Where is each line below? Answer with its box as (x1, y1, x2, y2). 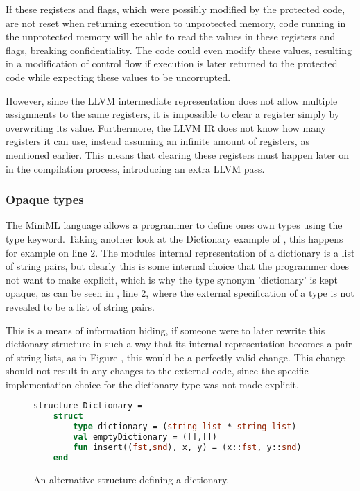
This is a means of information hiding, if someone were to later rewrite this (6, 322, 325, 337)
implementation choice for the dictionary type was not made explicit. (6, 377, 299, 391)
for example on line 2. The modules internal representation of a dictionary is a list (6, 245, 355, 259)
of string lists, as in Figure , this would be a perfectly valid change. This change (6, 350, 345, 364)
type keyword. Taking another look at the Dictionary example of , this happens (6, 231, 343, 245)
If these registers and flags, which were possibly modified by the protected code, (6, 2, 345, 16)
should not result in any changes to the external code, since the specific (6, 363, 309, 378)
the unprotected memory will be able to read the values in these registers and (6, 29, 336, 44)
